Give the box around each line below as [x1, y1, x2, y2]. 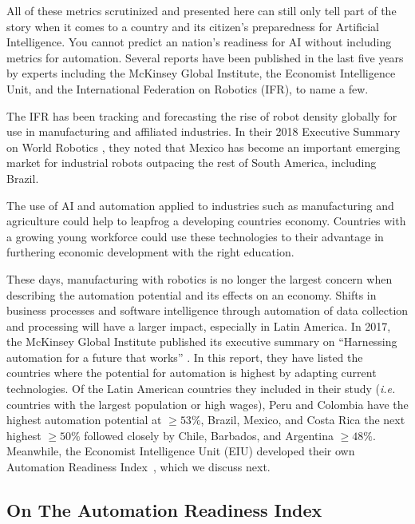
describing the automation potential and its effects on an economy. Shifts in [6, 286, 377, 303]
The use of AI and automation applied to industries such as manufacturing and [6, 196, 394, 213]
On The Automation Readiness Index [6, 498, 322, 522]
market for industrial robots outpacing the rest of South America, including [6, 154, 377, 171]
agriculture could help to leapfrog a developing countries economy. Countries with [6, 212, 406, 229]
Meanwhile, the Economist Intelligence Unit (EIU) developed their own [6, 443, 355, 459]
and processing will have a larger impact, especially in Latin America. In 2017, [6, 317, 391, 334]
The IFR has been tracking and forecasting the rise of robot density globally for [6, 107, 397, 124]
